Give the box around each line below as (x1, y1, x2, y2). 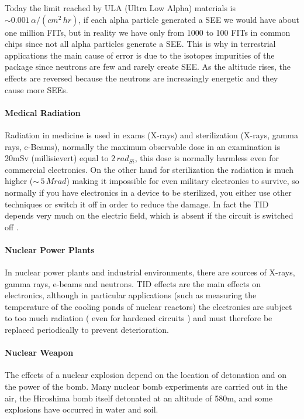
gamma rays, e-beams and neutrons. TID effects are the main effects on (5, 277, 261, 289)
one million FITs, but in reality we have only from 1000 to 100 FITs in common (5, 26, 291, 38)
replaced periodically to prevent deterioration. (5, 323, 170, 336)
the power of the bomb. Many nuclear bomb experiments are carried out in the (5, 380, 288, 393)
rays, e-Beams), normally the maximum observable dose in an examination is (5, 140, 281, 152)
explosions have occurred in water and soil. (5, 403, 158, 415)
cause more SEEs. (5, 83, 68, 96)
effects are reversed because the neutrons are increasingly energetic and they (5, 71, 278, 84)
